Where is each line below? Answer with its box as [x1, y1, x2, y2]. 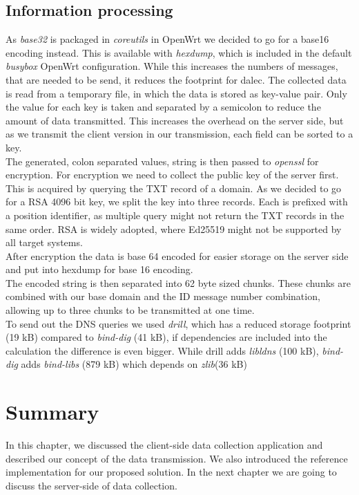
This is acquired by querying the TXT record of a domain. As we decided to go [6, 180, 342, 195]
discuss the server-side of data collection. [6, 478, 177, 492]
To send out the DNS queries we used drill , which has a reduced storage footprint [6, 316, 351, 330]
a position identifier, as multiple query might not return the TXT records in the [6, 207, 345, 222]
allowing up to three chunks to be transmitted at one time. [6, 303, 255, 317]
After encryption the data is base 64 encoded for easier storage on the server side [6, 248, 349, 263]
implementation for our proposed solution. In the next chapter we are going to [6, 465, 337, 479]
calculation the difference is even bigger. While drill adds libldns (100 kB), [6, 343, 319, 357]
